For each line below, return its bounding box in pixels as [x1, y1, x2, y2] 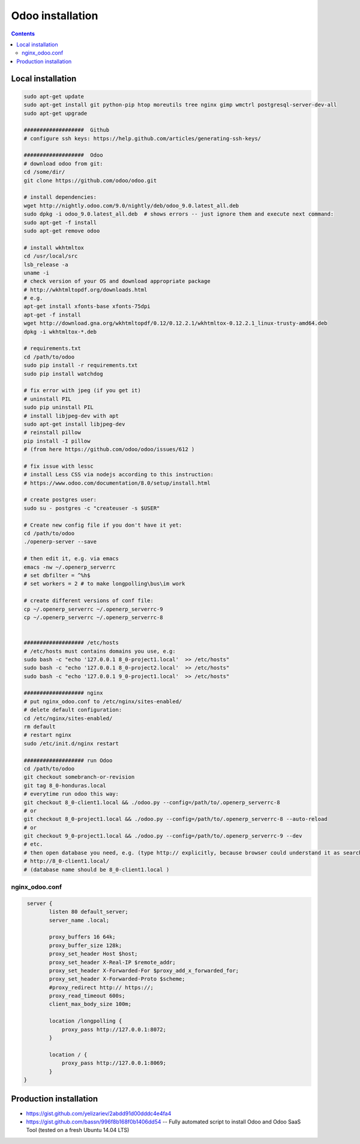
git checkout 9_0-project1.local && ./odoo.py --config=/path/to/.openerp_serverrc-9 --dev [23, 832, 302, 840]
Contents [11, 30, 35, 37]
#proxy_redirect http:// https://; [49, 984, 154, 991]
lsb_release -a [23, 261, 68, 268]
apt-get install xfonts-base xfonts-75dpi [23, 303, 151, 310]
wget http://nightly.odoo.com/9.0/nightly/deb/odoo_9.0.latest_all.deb [23, 202, 239, 209]
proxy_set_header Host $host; [49, 951, 138, 957]
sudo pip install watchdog [23, 370, 103, 377]
